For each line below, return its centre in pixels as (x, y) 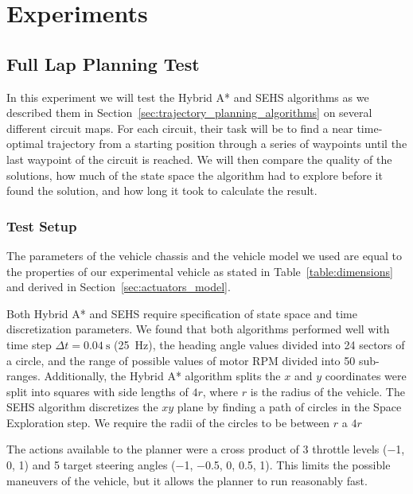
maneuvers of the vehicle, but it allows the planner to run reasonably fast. (187, 480)
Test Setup (42, 226)
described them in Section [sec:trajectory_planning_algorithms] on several (189, 113)
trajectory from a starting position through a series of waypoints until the (227, 144)
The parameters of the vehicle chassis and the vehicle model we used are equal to (205, 255)
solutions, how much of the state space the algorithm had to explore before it (195, 175)
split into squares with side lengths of (97, 391)
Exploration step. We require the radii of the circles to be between (168, 422)
